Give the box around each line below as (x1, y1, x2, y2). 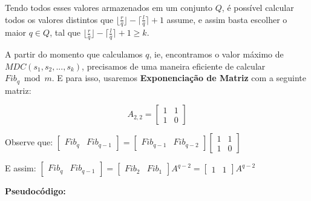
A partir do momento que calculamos (5, 48, 143, 61)
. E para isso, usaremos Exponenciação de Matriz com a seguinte (51, 71, 307, 84)
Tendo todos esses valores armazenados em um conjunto (5, 1, 213, 13)
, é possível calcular (221, 1, 294, 13)
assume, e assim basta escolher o (166, 13, 287, 25)
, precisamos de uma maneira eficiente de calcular (82, 59, 266, 72)
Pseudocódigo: (5, 185, 66, 197)
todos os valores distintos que (5, 13, 114, 25)
